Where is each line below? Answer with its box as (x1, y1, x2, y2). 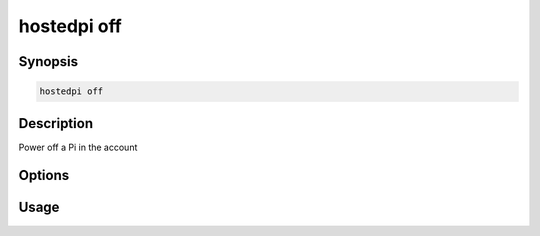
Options (18, 167, 70, 184)
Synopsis (18, 53, 79, 70)
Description (18, 115, 94, 132)
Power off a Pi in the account (18, 141, 138, 153)
